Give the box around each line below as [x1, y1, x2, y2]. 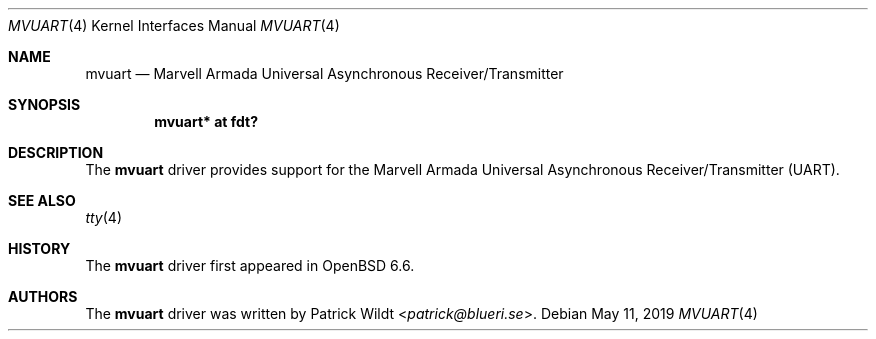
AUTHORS [8, 288, 78, 305]
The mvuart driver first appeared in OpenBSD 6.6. [85, 257, 415, 274]
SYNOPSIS [8, 96, 81, 113]
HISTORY [8, 240, 71, 257]
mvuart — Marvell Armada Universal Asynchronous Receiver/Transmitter [85, 65, 564, 82]
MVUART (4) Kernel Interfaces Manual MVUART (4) [8, 17, 340, 34]
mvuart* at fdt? [154, 113, 259, 130]
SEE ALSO [8, 192, 76, 209]
